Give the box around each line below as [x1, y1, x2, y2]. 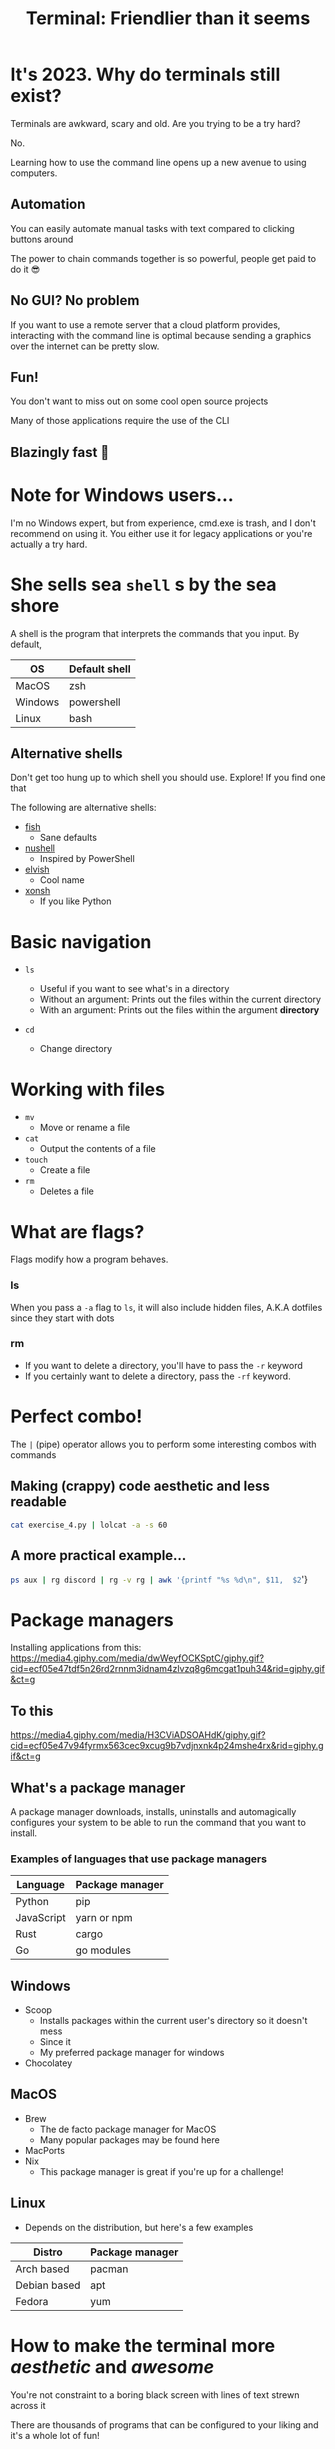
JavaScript [15, 1911, 67, 1925]
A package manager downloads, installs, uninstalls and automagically [10, 1805, 297, 1817]
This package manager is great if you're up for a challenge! [39, 2165, 284, 2177]
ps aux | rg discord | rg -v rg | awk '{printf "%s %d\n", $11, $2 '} [10, 1573, 308, 1586]
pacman [89, 2262, 129, 2276]
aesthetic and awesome [10, 2355, 215, 2378]
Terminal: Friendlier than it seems [25, 7, 311, 30]
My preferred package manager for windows [39, 2047, 225, 2059]
